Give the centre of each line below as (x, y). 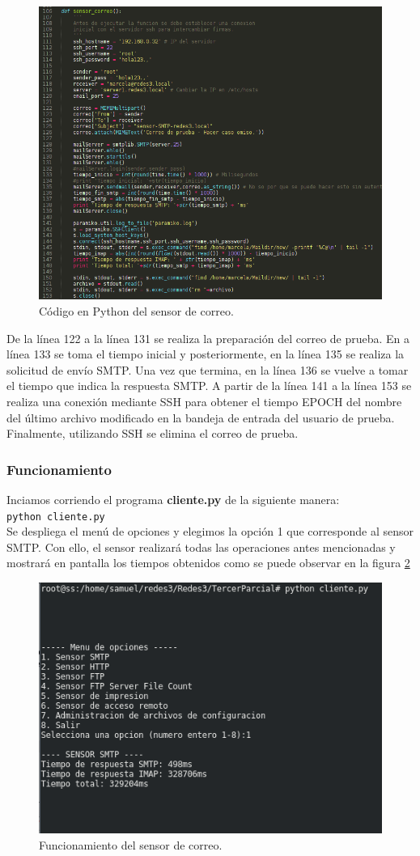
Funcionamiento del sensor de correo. (131, 844)
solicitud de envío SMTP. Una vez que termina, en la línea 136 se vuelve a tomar (208, 369)
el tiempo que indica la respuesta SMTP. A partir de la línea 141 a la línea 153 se (209, 386)
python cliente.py (56, 517)
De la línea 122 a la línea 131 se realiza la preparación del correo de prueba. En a (208, 338)
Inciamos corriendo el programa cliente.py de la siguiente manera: (173, 499)
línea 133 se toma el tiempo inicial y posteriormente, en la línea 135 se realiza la (206, 354)
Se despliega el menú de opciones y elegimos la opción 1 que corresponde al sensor (210, 531)
